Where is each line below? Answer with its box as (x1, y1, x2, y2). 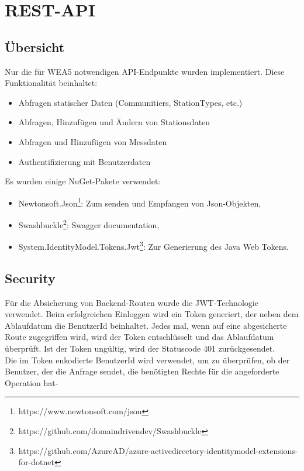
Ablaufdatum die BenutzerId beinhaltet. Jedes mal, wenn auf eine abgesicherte (5, 319, 287, 331)
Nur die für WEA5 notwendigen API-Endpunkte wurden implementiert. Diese (5, 65, 285, 77)
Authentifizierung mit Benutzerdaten (18, 155, 151, 167)
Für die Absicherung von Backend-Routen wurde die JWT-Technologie (5, 296, 258, 308)
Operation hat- (5, 376, 58, 389)
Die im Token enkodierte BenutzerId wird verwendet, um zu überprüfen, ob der (5, 353, 290, 366)
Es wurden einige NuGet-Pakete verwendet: (5, 175, 161, 187)
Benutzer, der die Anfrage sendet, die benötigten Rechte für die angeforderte (5, 365, 279, 377)
